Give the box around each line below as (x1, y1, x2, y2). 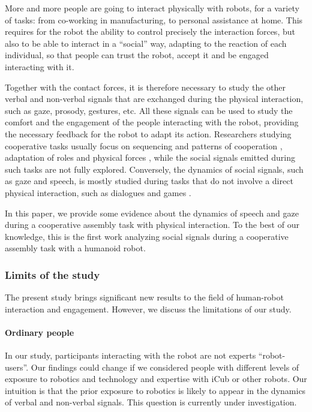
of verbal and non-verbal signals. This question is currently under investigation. (5, 396, 297, 408)
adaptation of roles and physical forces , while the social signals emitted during (5, 151, 295, 164)
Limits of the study (5, 267, 100, 282)
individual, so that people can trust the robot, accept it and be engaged (5, 49, 269, 61)
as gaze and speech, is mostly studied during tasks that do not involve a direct (5, 175, 293, 187)
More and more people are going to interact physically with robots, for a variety (5, 2, 299, 14)
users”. (5, 360, 29, 373)
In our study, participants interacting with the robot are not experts (5, 349, 256, 362)
